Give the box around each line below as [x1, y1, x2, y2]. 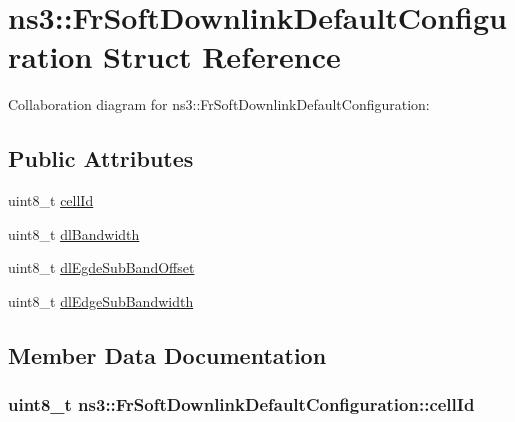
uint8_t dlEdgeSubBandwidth [8, 290, 194, 311]
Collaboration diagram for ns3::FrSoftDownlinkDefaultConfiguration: [8, 94, 430, 115]
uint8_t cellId [8, 190, 94, 211]
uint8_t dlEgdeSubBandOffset [8, 257, 195, 278]
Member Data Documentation [8, 339, 327, 370]
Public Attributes [8, 143, 194, 174]
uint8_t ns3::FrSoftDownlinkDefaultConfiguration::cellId [8, 392, 475, 417]
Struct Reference [103, 36, 341, 77]
